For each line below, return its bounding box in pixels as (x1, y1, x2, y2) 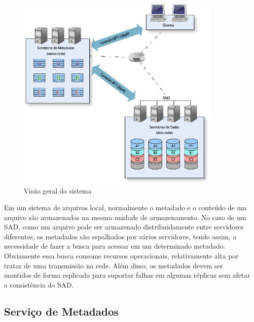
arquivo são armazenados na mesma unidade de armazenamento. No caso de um (4, 212, 246, 222)
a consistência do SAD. (4, 279, 74, 290)
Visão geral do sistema (24, 186, 92, 196)
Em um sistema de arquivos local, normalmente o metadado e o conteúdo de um (4, 202, 247, 213)
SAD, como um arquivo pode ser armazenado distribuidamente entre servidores (4, 222, 244, 232)
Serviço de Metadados (4, 303, 119, 319)
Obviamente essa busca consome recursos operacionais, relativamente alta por (4, 250, 239, 260)
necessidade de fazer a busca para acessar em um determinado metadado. (4, 241, 225, 251)
